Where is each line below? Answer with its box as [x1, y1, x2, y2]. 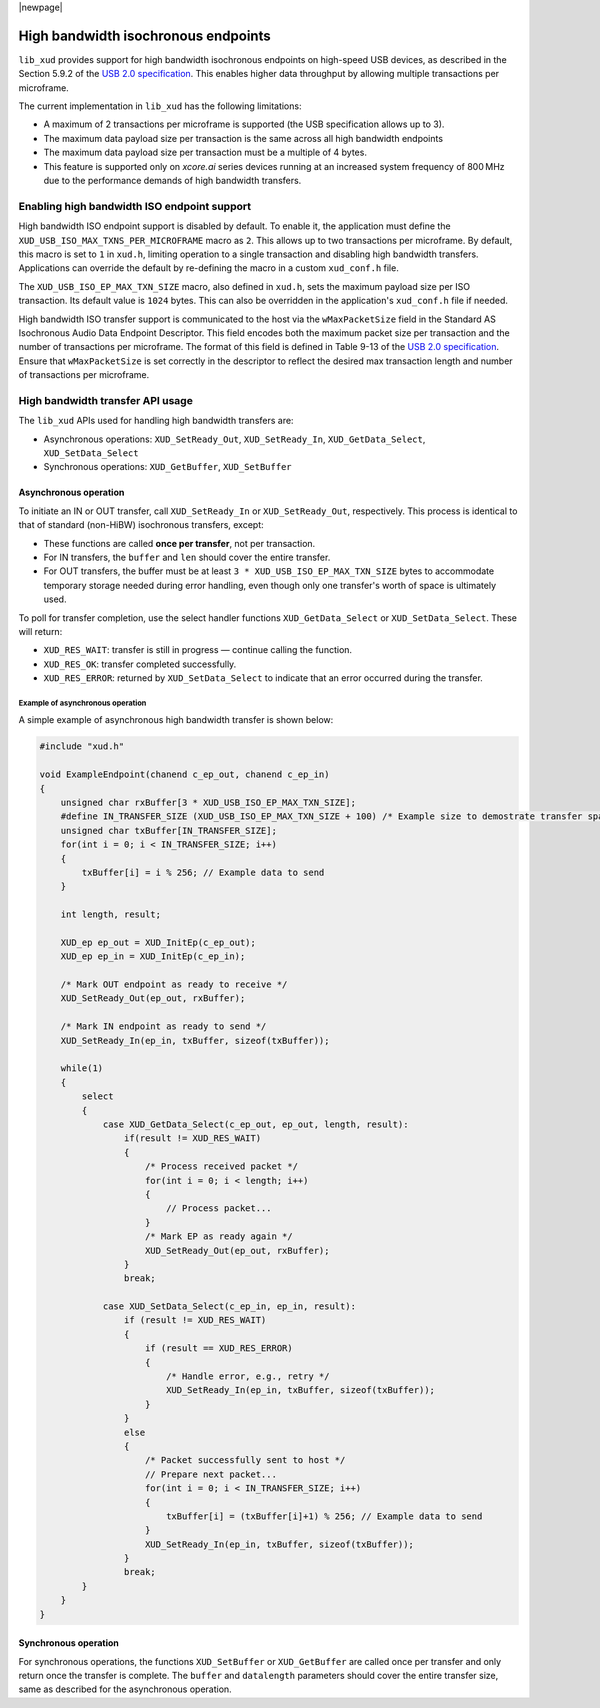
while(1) [60, 1063, 104, 1074]
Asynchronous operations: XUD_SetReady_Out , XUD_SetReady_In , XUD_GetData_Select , [43, 433, 426, 445]
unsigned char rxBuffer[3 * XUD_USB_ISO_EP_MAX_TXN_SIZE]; [60, 797, 357, 808]
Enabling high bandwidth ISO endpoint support [18, 199, 252, 213]
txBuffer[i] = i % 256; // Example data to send [81, 866, 325, 878]
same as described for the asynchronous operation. [18, 1683, 232, 1695]
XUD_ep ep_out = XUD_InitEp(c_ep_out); [60, 936, 257, 948]
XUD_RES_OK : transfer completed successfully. [43, 658, 237, 670]
